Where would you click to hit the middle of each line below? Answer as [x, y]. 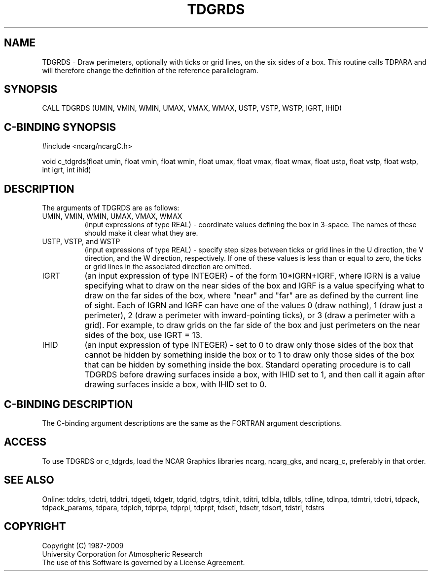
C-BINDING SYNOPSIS [60, 127]
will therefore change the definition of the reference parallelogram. [150, 70]
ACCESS [25, 442]
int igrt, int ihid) [67, 170]
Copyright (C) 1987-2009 [83, 545]
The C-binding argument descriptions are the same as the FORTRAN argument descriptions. [192, 423]
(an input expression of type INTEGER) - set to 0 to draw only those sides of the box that [249, 345]
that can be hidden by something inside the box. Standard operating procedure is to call [248, 365]
